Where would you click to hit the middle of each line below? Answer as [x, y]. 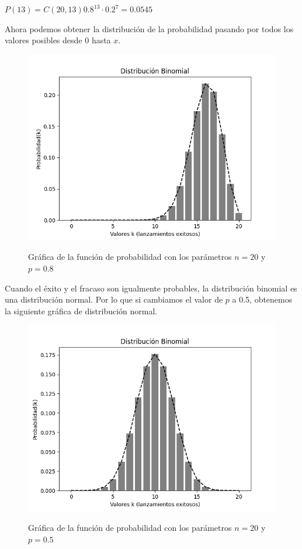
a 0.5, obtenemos [262, 299]
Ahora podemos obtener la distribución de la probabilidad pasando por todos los [149, 28]
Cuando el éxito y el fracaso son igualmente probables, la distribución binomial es [151, 288]
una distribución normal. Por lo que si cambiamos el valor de [114, 299]
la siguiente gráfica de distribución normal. [81, 310]
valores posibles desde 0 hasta [58, 40]
